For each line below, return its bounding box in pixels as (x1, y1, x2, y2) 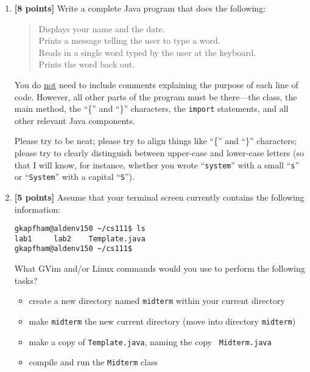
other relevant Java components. (14, 114, 135, 126)
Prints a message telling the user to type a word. (38, 34, 220, 47)
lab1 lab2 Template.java (14, 234, 146, 243)
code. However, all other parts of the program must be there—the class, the (14, 90, 297, 103)
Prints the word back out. (38, 58, 135, 71)
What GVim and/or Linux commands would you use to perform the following (14, 262, 305, 275)
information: (14, 202, 60, 215)
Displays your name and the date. (38, 22, 165, 35)
